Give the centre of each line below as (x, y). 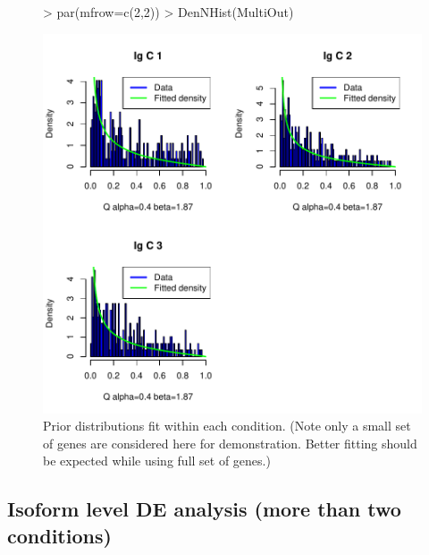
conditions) (59, 535)
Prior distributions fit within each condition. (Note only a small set (227, 426)
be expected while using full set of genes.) (157, 461)
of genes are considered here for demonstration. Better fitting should (230, 443)
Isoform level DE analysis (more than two (204, 509)
